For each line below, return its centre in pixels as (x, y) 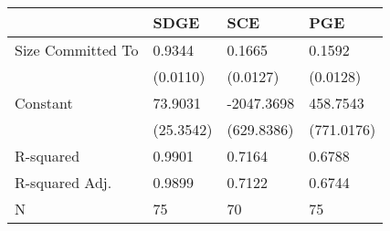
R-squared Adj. (63, 182)
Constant (44, 103)
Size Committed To (77, 50)
